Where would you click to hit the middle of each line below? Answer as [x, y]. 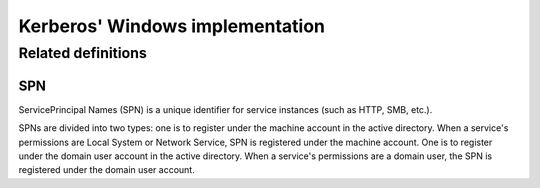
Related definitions [82, 53]
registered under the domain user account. [106, 170]
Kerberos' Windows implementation [171, 26]
